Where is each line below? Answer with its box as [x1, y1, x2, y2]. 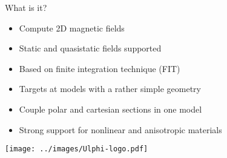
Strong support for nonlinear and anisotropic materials [19, 123, 222, 136]
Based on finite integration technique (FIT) [19, 62, 180, 74]
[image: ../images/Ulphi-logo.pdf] [5, 145, 148, 154]
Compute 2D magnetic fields [19, 21, 125, 34]
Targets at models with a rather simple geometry [19, 82, 201, 95]
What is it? [5, 1, 47, 13]
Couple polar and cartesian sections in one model [19, 102, 202, 115]
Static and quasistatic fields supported [19, 42, 162, 54]
